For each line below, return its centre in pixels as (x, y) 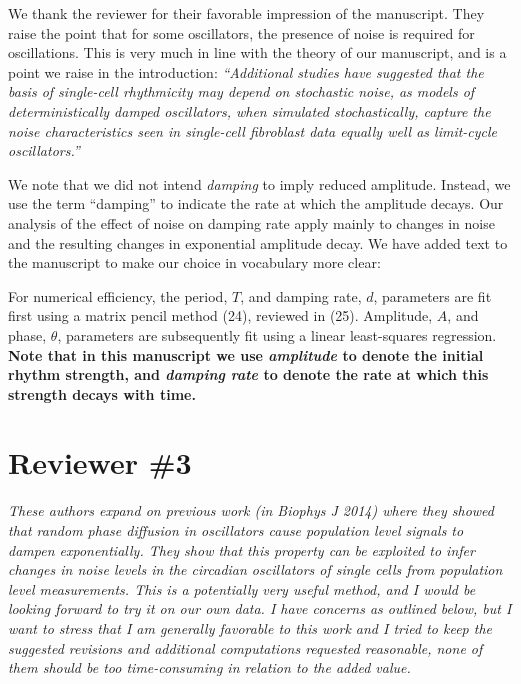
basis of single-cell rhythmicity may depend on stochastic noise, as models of (241, 91)
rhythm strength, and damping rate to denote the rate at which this (248, 374)
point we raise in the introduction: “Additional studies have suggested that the (246, 71)
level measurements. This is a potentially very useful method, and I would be (242, 588)
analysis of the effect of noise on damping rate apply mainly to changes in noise (251, 222)
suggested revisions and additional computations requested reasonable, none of (245, 647)
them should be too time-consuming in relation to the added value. (209, 667)
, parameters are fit (432, 295)
